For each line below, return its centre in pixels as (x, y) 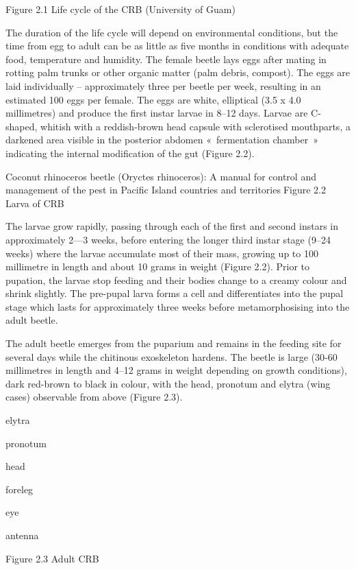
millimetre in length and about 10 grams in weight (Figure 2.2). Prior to (158, 266)
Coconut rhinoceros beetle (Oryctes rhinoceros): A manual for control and (161, 176)
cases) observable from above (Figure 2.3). (94, 397)
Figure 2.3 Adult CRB (52, 558)
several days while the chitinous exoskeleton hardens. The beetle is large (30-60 (171, 356)
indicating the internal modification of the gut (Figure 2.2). (130, 153)
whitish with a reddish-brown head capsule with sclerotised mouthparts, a (195, 126)
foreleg (20, 489)
